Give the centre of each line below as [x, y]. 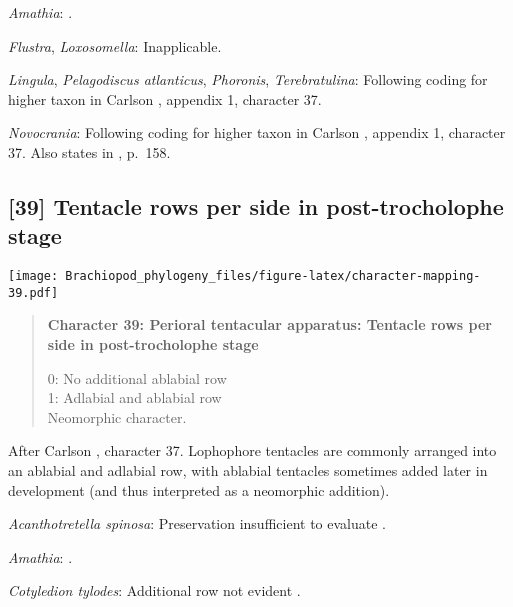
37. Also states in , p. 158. [89, 151]
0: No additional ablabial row [137, 377]
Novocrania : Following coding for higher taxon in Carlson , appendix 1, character [257, 132]
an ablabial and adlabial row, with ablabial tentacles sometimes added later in [248, 470]
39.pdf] [33, 292]
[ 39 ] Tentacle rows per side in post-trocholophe [256, 205]
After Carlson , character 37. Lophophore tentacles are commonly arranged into [252, 450]
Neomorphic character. [117, 416]
